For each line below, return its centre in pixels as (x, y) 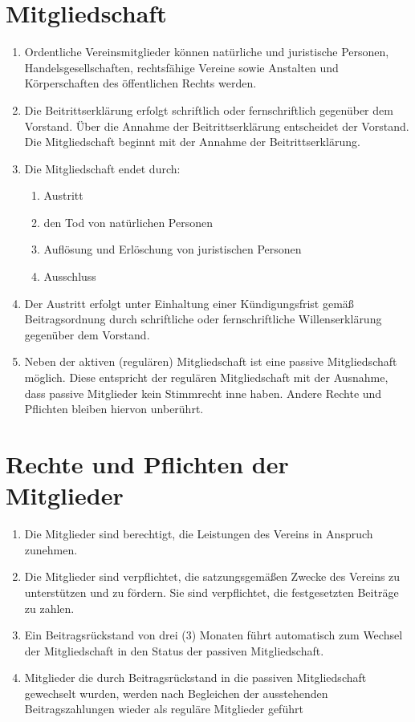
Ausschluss (70, 276)
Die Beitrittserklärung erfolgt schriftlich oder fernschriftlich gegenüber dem (209, 110)
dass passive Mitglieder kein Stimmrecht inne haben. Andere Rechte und (203, 393)
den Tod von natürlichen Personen (128, 222)
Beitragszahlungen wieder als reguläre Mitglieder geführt (164, 709)
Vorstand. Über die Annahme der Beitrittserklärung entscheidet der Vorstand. (217, 126)
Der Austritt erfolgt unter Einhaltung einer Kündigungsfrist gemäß (189, 303)
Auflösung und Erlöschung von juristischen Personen (173, 249)
